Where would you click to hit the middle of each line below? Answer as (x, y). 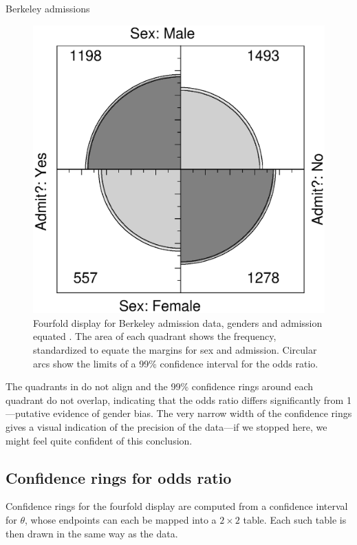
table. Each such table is (295, 519)
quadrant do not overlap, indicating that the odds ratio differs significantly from (175, 399)
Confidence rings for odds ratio (119, 477)
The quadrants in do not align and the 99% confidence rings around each (160, 386)
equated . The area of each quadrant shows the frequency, (155, 336)
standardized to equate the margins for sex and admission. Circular (175, 349)
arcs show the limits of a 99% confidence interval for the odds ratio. (176, 363)
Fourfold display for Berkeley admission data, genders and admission (178, 322)
